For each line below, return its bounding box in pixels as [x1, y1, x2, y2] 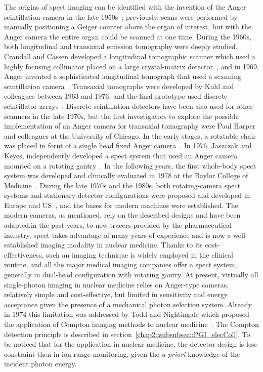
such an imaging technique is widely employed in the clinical [46, 249, 233, 260]
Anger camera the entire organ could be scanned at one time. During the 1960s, [4, 31, 251, 42]
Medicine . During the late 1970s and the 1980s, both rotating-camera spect [4, 180, 241, 190]
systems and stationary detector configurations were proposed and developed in [4, 190, 250, 200]
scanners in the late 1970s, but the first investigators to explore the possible [4, 110, 239, 121]
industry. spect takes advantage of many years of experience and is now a [4, 229, 231, 240]
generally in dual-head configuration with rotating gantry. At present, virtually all [4, 269, 258, 280]
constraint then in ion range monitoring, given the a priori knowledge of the [4, 348, 240, 359]
